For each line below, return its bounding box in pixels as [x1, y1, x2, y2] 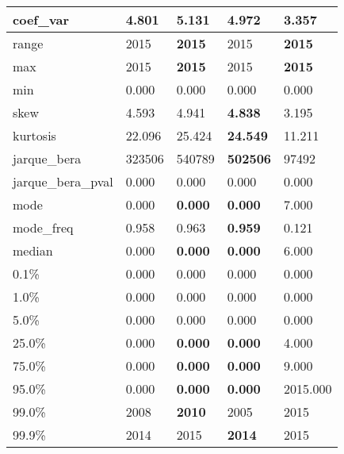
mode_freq [13, 218, 74, 237]
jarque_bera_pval [13, 172, 113, 190]
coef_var [13, 10, 70, 29]
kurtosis [13, 126, 56, 144]
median [13, 241, 53, 260]
